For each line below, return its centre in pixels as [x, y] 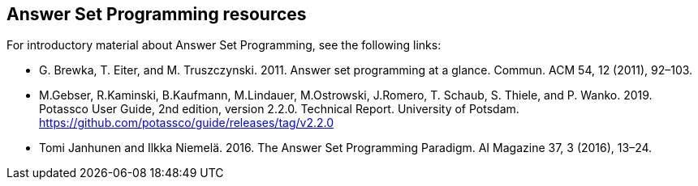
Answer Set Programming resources [157, 14]
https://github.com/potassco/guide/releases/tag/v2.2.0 [187, 123]
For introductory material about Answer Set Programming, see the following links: [224, 45]
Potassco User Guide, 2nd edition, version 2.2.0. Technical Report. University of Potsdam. [279, 109]
